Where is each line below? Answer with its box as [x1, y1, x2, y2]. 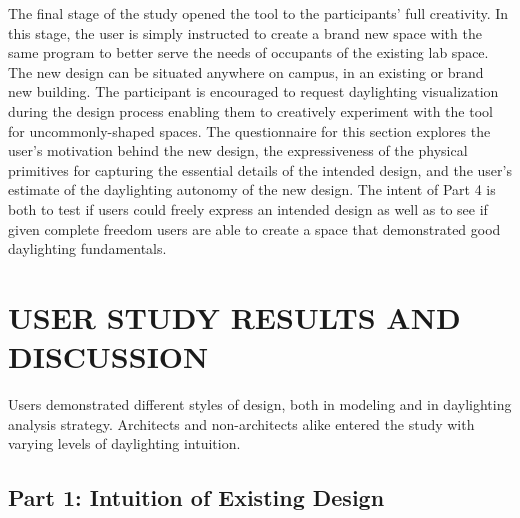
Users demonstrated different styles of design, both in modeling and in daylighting [8, 394, 512, 415]
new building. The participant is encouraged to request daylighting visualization [8, 81, 499, 102]
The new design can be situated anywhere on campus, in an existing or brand [8, 61, 484, 82]
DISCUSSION [8, 336, 209, 377]
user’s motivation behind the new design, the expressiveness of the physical [8, 140, 468, 161]
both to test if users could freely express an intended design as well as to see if [8, 198, 488, 219]
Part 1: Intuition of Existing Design [8, 482, 385, 513]
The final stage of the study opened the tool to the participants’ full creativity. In [8, 3, 509, 23]
